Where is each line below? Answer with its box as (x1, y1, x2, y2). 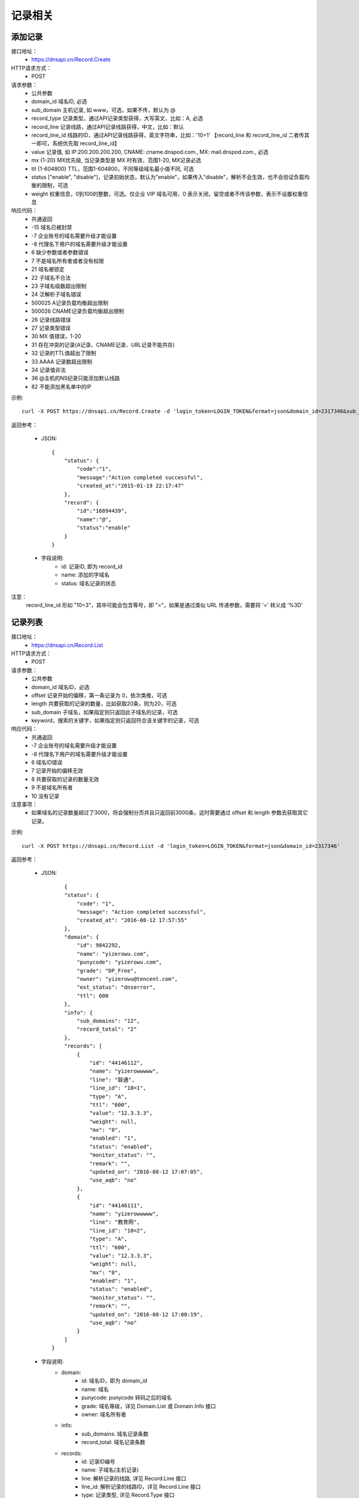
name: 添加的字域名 (61, 571, 110, 578)
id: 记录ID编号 (81, 1458, 115, 1465)
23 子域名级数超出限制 (31, 282, 87, 289)
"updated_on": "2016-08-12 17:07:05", (89, 1168, 203, 1176)
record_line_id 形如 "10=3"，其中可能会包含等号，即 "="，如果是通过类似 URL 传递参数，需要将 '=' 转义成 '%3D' (26, 602, 303, 609)
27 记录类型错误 (31, 324, 71, 331)
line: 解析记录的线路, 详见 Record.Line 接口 (81, 1475, 187, 1482)
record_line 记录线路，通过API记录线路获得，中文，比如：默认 (31, 123, 184, 130)
